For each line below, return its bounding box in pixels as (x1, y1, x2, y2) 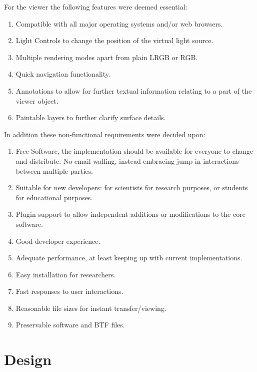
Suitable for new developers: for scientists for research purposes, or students (15, 182, 248, 193)
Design (4, 349, 52, 369)
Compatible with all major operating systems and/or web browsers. (15, 18, 223, 29)
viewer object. (15, 95, 58, 106)
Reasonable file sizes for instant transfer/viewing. (15, 302, 166, 313)
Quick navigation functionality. (15, 69, 110, 79)
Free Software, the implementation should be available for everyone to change (15, 146, 253, 156)
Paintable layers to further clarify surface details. (15, 112, 166, 123)
